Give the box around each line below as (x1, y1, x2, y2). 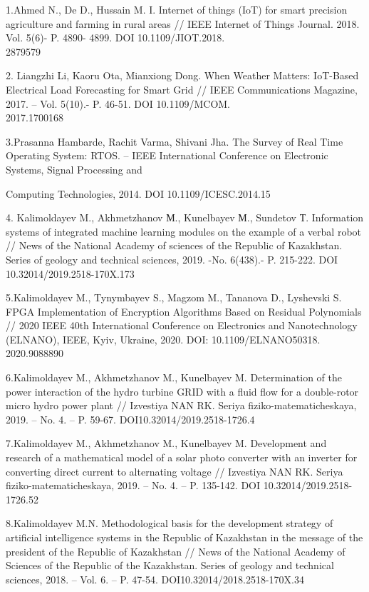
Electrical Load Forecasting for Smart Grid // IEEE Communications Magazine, (6, 81, 358, 96)
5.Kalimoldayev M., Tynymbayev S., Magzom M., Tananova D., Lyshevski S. (6, 290, 342, 305)
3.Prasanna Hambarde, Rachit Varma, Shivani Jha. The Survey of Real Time (6, 134, 343, 149)
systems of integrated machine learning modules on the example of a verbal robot (6, 224, 361, 239)
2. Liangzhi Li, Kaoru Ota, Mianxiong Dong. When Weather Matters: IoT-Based (6, 68, 359, 83)
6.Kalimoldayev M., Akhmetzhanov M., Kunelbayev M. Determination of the (6, 370, 342, 385)
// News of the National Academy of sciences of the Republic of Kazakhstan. (6, 238, 343, 253)
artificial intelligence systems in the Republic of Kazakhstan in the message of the (6, 530, 363, 544)
